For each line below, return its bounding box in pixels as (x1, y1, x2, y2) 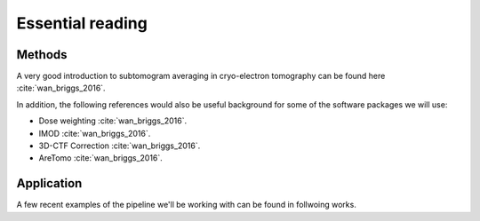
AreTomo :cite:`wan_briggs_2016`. (38, 153, 164, 163)
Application (16, 176, 83, 191)
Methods (16, 47, 68, 62)
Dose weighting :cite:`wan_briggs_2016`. (38, 115, 188, 126)
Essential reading (16, 13, 148, 33)
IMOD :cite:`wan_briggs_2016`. (38, 128, 151, 138)
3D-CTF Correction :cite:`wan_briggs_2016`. (38, 140, 201, 151)
